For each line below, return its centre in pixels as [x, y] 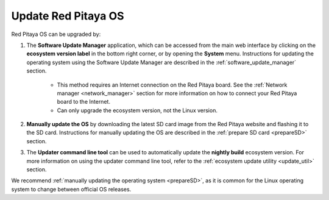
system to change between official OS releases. [71, 189]
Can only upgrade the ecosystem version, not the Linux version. [137, 110]
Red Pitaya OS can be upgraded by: [56, 34]
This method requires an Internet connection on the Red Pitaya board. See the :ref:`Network [172, 85]
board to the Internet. [84, 102]
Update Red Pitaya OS [68, 16]
